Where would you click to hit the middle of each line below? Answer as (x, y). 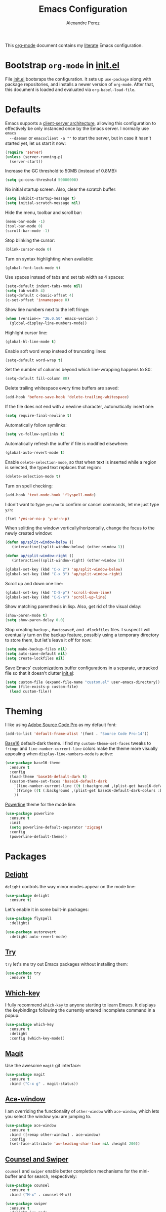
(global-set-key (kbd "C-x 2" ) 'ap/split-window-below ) (64, 569)
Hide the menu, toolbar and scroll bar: (44, 213)
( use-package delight (27, 896)
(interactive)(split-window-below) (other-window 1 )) (68, 547)
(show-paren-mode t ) (26, 616)
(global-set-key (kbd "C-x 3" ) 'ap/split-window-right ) (64, 574)
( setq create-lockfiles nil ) (35, 658)
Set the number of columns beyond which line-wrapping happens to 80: (79, 370)
